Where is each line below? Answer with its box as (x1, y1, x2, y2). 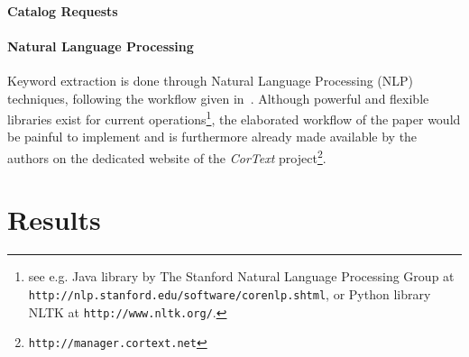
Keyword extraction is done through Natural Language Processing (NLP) (7, 70, 414, 89)
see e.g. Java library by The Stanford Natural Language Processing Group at (28, 267, 455, 286)
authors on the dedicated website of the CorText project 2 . (7, 146, 326, 167)
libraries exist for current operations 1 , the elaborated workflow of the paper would (7, 107, 461, 128)
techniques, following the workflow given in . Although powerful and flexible (7, 88, 429, 107)
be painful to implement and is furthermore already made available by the (7, 127, 418, 146)
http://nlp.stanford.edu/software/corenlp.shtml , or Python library (28, 284, 431, 303)
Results (7, 201, 101, 238)
